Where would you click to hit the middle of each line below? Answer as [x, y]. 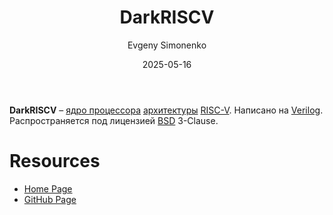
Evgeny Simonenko [167, 45]
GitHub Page [50, 199]
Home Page [48, 188]
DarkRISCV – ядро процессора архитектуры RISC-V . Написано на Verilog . [166, 110]
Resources [55, 161]
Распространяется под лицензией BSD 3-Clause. [114, 120]
